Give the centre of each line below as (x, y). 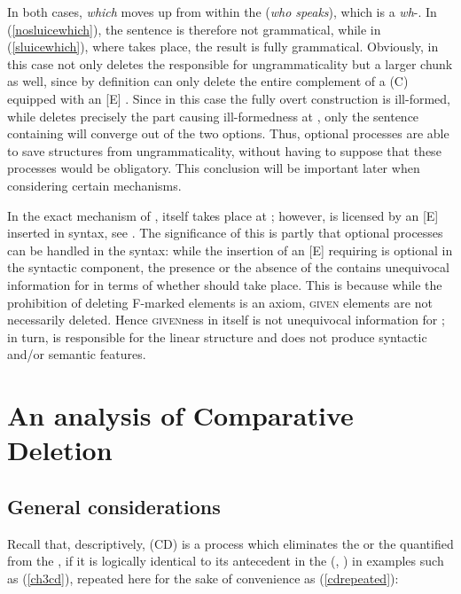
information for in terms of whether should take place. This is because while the (225, 284)
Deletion (60, 450)
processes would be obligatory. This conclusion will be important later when (214, 168)
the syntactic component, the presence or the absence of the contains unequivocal (228, 267)
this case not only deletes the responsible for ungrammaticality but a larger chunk (230, 63)
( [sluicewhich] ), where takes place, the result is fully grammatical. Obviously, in (223, 47)
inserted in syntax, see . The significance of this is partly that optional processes (225, 233)
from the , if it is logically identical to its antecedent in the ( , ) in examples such (226, 561)
